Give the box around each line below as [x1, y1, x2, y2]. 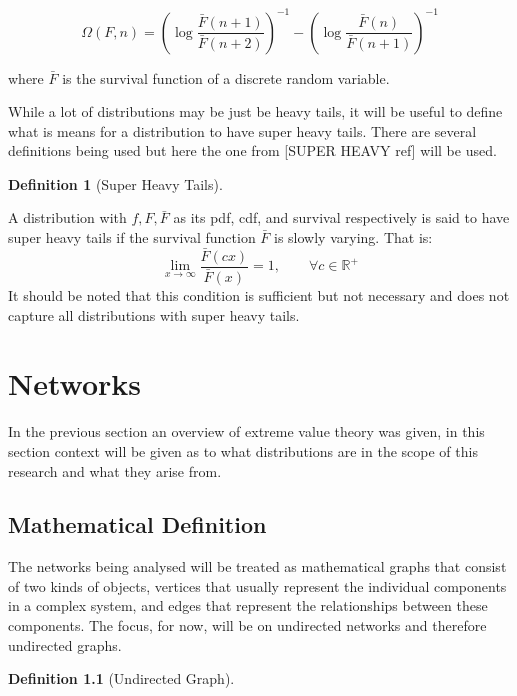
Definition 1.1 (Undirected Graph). [8, 668, 235, 689]
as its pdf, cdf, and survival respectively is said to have [173, 207, 510, 228]
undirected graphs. [8, 634, 122, 655]
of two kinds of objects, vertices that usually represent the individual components [8, 575, 507, 596]
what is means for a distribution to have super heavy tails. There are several [8, 120, 477, 141]
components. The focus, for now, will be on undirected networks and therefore [8, 615, 487, 636]
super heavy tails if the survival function [8, 227, 256, 248]
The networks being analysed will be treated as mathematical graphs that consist [8, 556, 507, 577]
